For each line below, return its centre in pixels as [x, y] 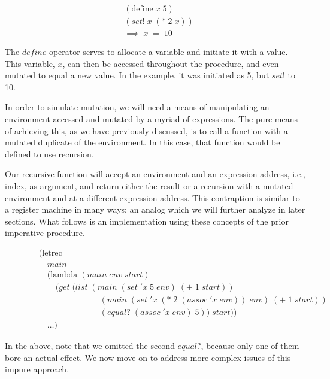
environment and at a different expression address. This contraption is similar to [152, 197]
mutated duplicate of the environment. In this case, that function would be [143, 142]
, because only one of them [250, 346]
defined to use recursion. [49, 154]
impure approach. [37, 369]
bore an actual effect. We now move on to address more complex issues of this [148, 357]
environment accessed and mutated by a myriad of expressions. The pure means [152, 119]
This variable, [30, 63]
